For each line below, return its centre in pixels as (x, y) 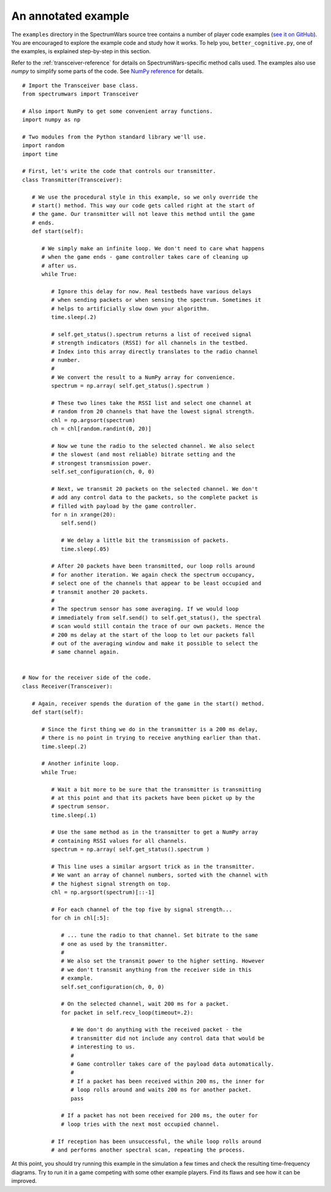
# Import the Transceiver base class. (81, 85)
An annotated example (70, 16)
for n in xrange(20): (84, 515)
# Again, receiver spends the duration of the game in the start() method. (148, 703)
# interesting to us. (103, 1047)
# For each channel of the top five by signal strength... (142, 909)
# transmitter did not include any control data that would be (168, 1038)
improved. (24, 1181)
